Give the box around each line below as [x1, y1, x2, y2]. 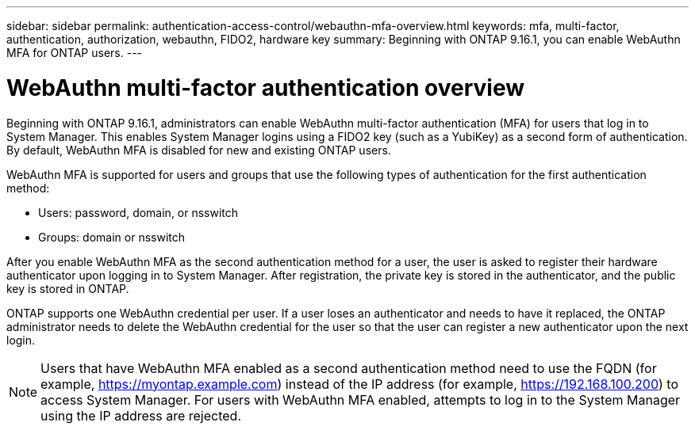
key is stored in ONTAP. [6, 281, 129, 295]
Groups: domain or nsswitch [38, 230, 186, 244]
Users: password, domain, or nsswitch [38, 205, 239, 219]
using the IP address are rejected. [40, 407, 242, 424]
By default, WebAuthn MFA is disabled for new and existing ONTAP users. [6, 143, 391, 157]
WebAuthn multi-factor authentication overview [6, 74, 525, 101]
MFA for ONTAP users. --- [6, 46, 143, 59]
